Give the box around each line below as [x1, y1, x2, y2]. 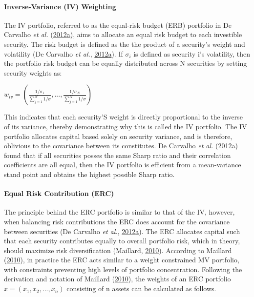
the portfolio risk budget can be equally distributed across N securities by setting [4, 58, 247, 68]
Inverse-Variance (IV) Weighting [4, 1, 116, 11]
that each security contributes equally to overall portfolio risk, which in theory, [4, 236, 240, 246]
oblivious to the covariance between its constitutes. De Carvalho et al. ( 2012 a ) [4, 140, 238, 151]
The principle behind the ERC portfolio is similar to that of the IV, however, [4, 207, 235, 217]
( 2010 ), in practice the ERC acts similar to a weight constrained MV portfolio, [4, 255, 239, 265]
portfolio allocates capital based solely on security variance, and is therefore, [4, 131, 233, 141]
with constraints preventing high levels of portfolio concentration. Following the [4, 264, 242, 274]
